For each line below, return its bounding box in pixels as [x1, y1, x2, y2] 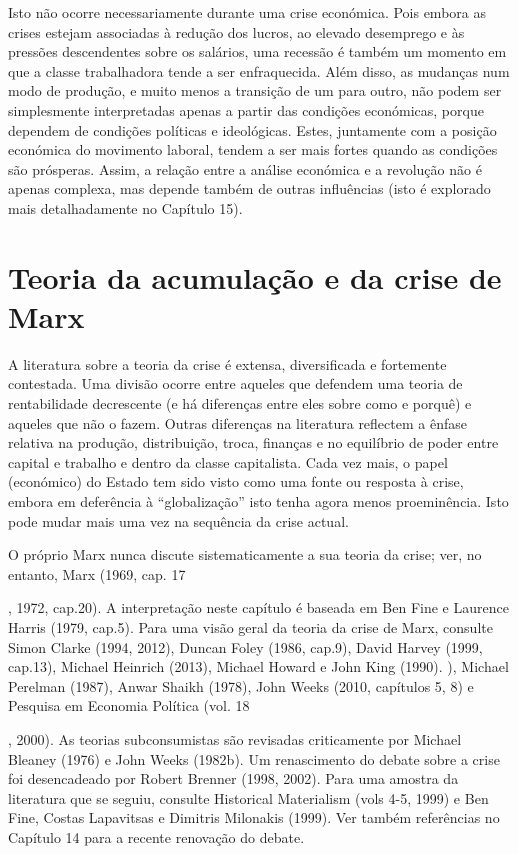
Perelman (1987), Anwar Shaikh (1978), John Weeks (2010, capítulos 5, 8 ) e [8, 675, 474, 696]
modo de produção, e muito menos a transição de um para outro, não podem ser [8, 80, 502, 101]
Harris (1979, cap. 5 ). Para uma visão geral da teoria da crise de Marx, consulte [8, 616, 493, 637]
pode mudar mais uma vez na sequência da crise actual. [8, 510, 349, 531]
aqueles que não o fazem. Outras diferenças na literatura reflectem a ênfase [8, 412, 467, 433]
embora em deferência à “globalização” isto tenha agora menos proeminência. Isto [8, 491, 509, 511]
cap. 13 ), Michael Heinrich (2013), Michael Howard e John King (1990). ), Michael [8, 656, 509, 677]
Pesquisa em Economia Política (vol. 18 [8, 695, 250, 716]
